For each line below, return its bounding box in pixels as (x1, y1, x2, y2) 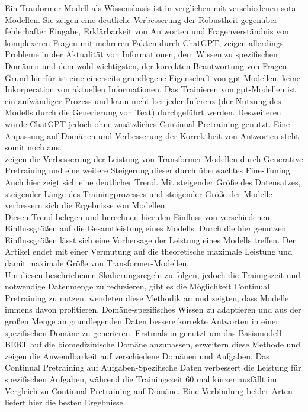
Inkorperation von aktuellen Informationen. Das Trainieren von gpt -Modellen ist (5, 83, 296, 95)
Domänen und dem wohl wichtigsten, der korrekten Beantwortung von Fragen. (5, 59, 290, 72)
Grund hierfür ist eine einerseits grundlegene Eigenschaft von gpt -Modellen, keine (5, 71, 301, 83)
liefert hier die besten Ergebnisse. (5, 396, 126, 408)
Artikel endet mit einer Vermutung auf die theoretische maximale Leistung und (5, 245, 293, 257)
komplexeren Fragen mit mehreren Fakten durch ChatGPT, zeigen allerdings (5, 36, 284, 49)
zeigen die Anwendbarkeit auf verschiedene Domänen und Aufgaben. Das (5, 349, 269, 362)
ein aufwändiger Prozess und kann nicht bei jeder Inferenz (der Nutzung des (5, 94, 281, 107)
